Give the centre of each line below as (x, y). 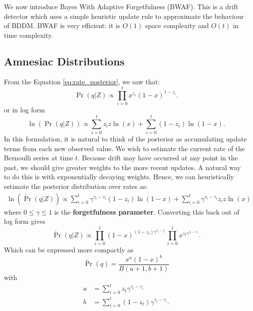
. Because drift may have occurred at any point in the (158, 158)
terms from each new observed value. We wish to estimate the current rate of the (125, 148)
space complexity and (177, 25)
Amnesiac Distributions (64, 61)
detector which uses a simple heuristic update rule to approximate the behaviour (124, 16)
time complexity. (29, 35)
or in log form (25, 110)
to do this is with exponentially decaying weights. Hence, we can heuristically (119, 177)
